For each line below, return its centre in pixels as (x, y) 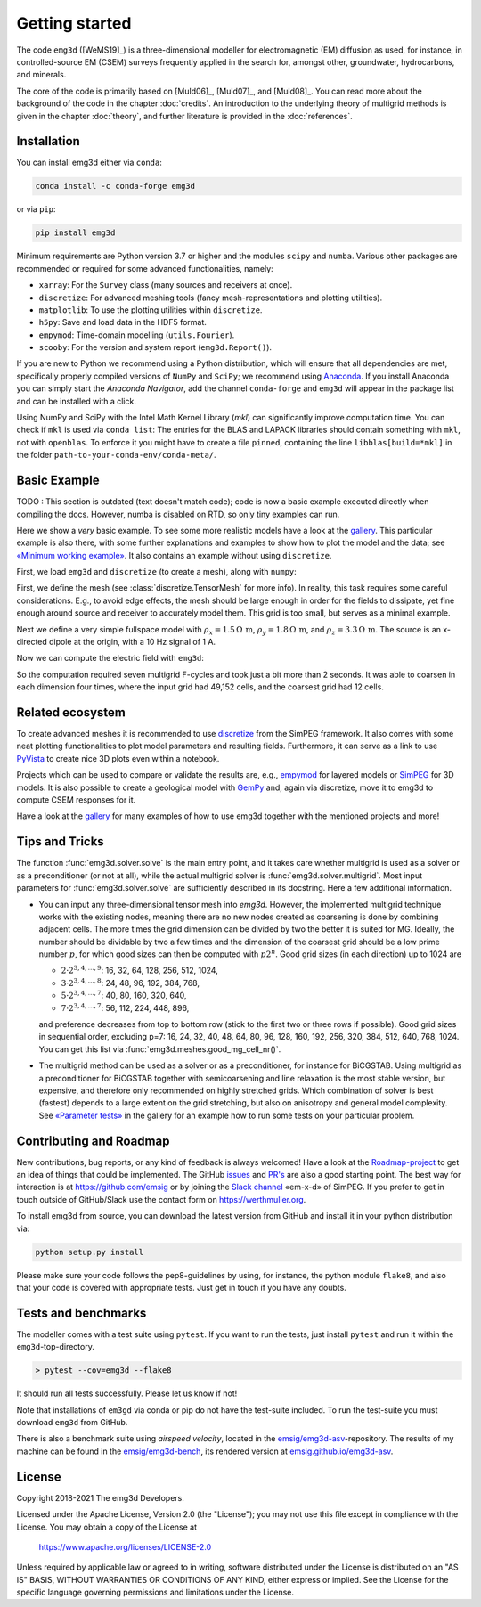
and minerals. (41, 75)
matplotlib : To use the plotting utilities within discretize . (151, 310)
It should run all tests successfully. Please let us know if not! (127, 1393)
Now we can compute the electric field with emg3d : (110, 658)
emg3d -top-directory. (56, 1347)
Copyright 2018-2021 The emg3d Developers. (100, 1497)
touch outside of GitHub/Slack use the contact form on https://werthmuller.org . (161, 1199)
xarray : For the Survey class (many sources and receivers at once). (166, 285)
